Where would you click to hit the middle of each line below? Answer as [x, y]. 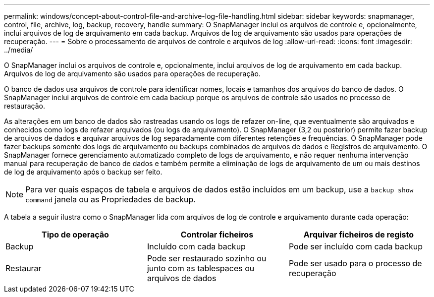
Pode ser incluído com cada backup [356, 246]
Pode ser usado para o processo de [355, 263]
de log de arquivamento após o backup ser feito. [83, 172]
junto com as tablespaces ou [201, 268]
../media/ [19, 50]
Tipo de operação [75, 235]
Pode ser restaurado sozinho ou [207, 258]
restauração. [25, 106]
